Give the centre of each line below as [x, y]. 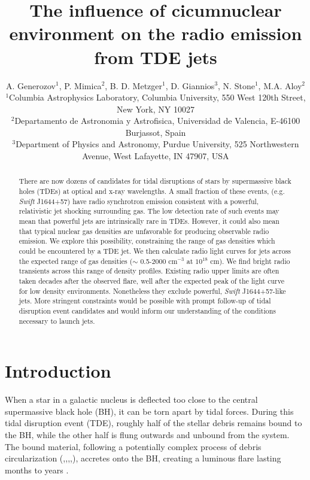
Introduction [58, 371]
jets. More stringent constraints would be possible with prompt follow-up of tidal [145, 301]
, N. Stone [236, 85]
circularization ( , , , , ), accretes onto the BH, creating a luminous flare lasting [143, 458]
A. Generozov [31, 85]
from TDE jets [156, 57]
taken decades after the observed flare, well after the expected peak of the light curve [151, 281]
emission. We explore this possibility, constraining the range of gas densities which [147, 241]
